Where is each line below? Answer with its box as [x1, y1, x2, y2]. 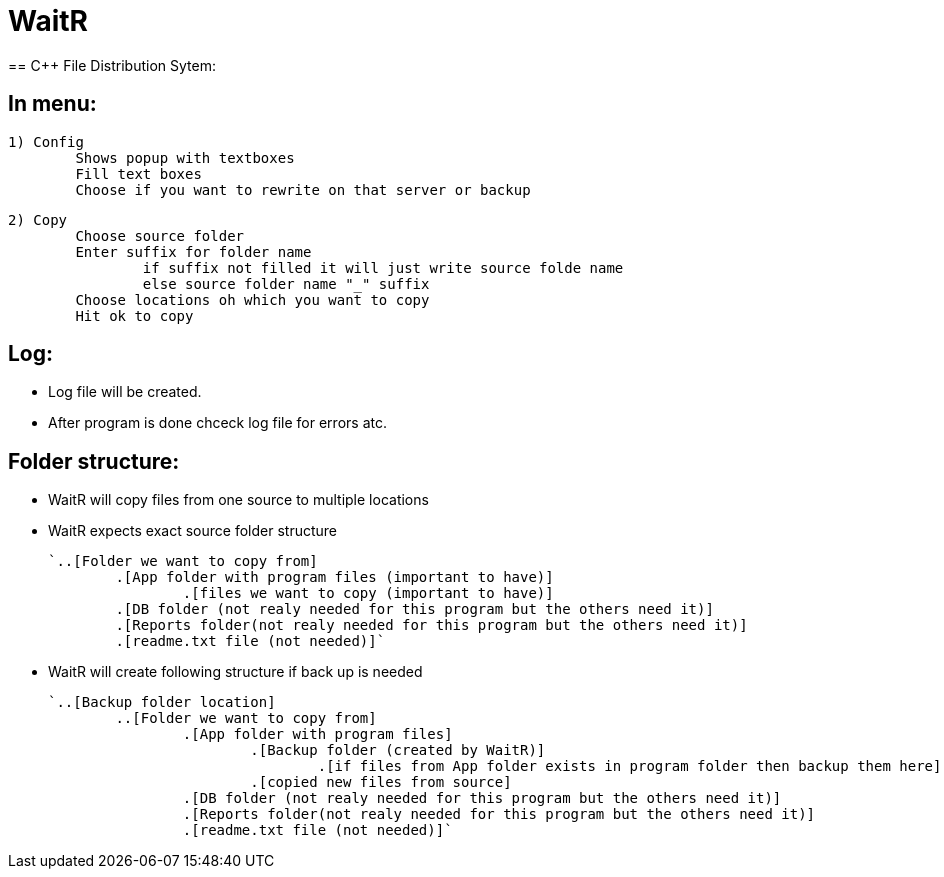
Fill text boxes [75, 165, 202, 182]
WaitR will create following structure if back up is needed [48, 663, 423, 681]
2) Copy [8, 211, 68, 228]
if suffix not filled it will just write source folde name [142, 259, 624, 276]
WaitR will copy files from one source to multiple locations [48, 491, 429, 509]
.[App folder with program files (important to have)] [115, 569, 554, 586]
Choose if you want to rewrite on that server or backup [75, 181, 531, 198]
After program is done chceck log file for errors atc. [48, 414, 387, 432]
